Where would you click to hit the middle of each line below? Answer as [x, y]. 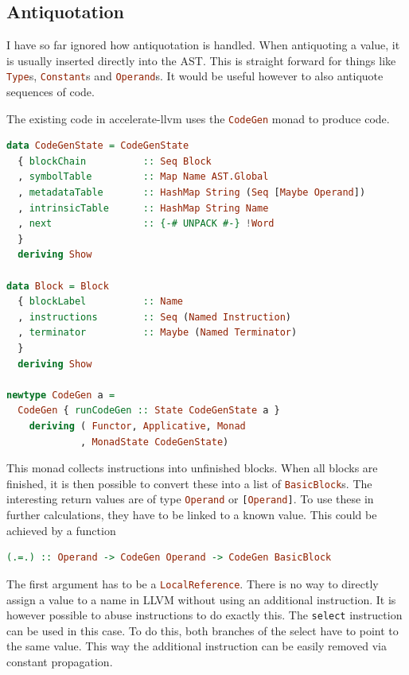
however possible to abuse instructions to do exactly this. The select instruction [204, 615]
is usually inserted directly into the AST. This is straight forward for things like [201, 60]
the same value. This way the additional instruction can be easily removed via [197, 646]
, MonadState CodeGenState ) [155, 442]
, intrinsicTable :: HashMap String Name [143, 208]
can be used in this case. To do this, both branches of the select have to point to [203, 630]
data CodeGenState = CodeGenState [98, 146]
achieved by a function [61, 530]
